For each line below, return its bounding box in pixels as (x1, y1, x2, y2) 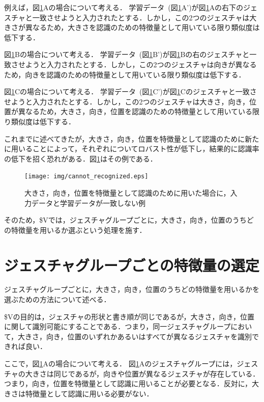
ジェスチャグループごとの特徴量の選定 (4, 254, 259, 275)
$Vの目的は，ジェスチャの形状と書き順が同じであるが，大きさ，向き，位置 (4, 311, 254, 321)
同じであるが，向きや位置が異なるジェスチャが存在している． (53, 368, 260, 379)
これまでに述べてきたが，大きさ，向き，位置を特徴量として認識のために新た (4, 133, 259, 144)
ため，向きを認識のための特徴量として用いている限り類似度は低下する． (4, 69, 246, 79)
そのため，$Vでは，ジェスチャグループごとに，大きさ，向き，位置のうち (4, 215, 247, 225)
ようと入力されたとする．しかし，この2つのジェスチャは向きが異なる (25, 59, 257, 69)
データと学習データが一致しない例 (31, 197, 145, 208)
